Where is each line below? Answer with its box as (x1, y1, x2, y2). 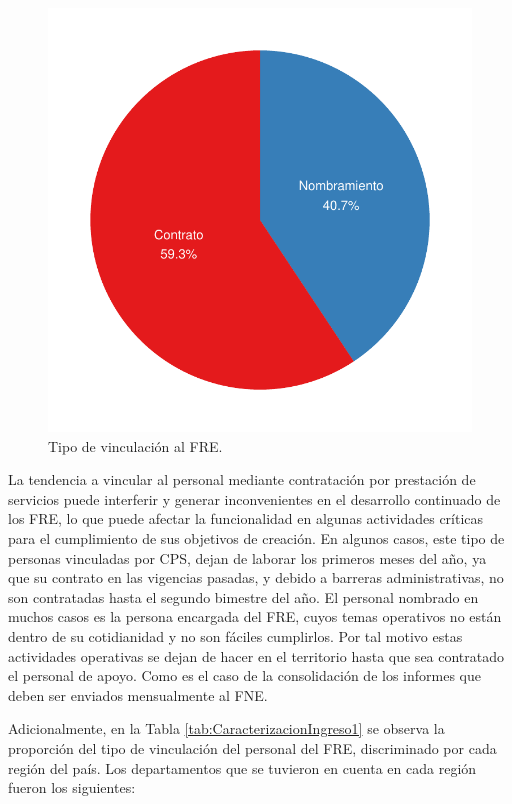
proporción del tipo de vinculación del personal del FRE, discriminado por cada (8, 737, 497, 758)
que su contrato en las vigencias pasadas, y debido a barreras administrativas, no (8, 567, 504, 588)
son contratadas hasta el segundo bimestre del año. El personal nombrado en (8, 586, 479, 607)
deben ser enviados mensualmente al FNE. (8, 684, 268, 705)
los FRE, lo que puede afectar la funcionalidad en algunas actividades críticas (8, 508, 484, 529)
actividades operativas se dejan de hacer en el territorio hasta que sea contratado (8, 645, 505, 666)
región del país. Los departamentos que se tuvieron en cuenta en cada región (8, 757, 477, 778)
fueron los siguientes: (8, 777, 136, 798)
